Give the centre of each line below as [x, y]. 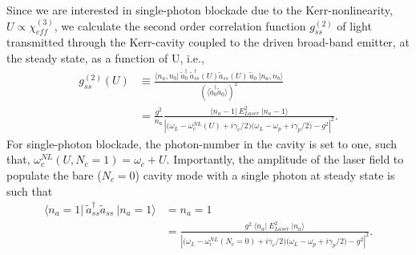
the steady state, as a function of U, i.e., [105, 57]
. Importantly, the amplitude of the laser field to [285, 159]
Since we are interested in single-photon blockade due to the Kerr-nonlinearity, [200, 10]
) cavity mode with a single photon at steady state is [265, 174]
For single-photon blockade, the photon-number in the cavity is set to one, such [202, 143]
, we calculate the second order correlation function [180, 25]
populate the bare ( [54, 174]
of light [354, 25]
